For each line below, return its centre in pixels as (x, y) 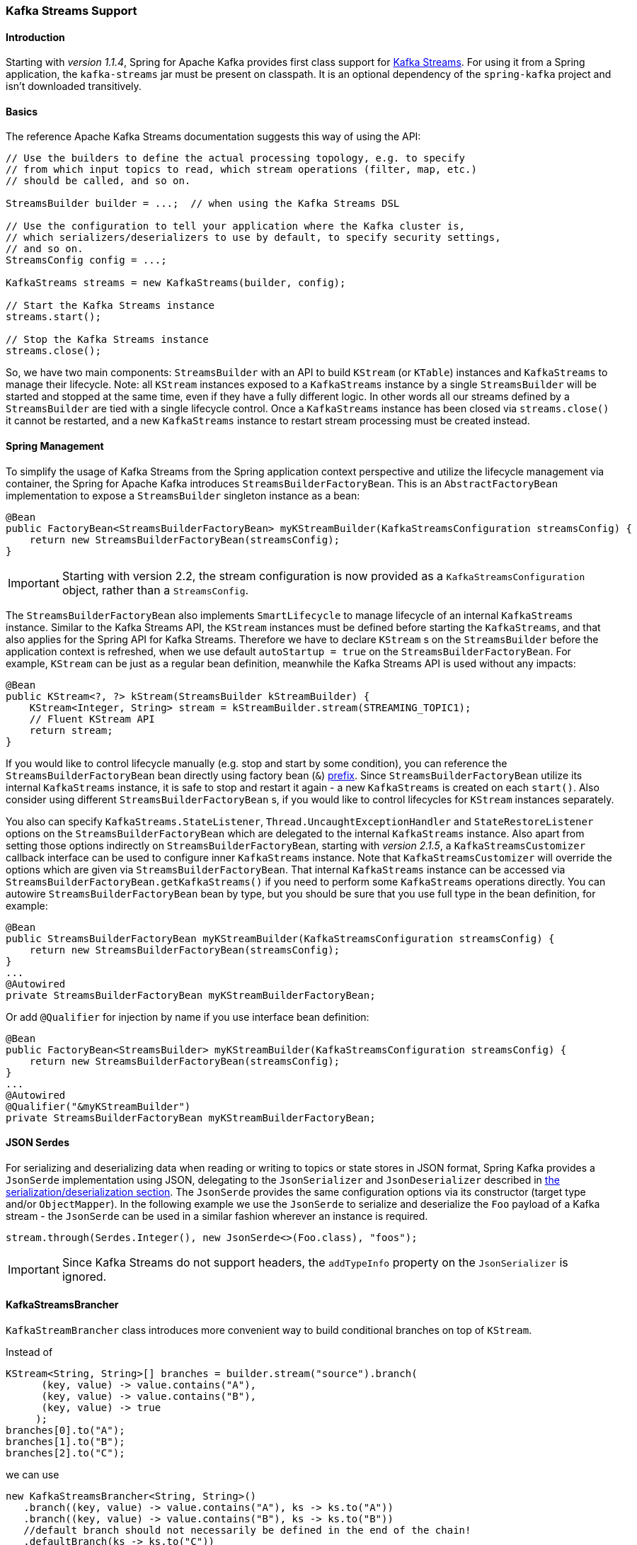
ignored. (84, 1276)
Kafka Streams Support (71, 11)
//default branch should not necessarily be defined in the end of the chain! (247, 1530)
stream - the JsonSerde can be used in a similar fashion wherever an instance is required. (217, 1216)
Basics (22, 111)
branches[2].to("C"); (65, 1453)
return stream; (71, 730)
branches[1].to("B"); (65, 1442)
